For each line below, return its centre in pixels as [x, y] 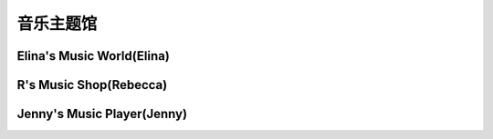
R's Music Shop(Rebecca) [92, 85]
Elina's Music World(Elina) [94, 56]
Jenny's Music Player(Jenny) [102, 114]
